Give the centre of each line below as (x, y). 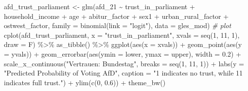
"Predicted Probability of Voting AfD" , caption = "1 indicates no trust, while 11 (124, 73)
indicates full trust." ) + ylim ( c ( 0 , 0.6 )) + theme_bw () (85, 82)
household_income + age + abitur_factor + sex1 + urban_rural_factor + (116, 16)
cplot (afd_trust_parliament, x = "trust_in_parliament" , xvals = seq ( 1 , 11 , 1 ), (122, 35)
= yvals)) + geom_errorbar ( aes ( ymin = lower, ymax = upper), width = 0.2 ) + (123, 53)
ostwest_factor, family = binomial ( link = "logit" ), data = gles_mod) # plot (118, 25)
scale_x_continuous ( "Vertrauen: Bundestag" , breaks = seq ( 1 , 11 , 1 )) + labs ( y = (124, 63)
